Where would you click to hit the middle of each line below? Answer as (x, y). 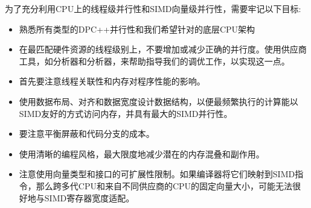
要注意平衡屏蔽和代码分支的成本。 (87, 134)
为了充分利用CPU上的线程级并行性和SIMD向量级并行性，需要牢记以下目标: (153, 8)
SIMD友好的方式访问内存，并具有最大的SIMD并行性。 (126, 113)
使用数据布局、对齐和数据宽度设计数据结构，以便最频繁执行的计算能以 (159, 101)
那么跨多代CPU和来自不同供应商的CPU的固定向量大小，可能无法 (164, 185)
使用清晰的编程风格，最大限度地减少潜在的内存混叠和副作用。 (142, 153)
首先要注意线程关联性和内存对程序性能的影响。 (112, 81)
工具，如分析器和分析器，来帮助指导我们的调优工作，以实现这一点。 (154, 61)
